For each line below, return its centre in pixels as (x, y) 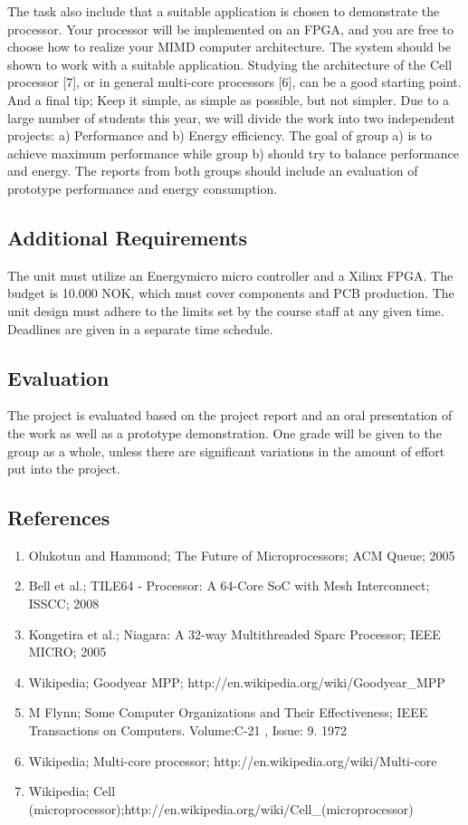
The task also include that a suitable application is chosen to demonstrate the (224, 11)
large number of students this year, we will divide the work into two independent (232, 117)
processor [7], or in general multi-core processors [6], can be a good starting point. (234, 82)
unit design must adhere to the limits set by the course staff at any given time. (226, 310)
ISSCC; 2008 (64, 604)
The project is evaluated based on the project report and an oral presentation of (230, 415)
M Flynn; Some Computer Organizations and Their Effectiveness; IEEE (228, 712)
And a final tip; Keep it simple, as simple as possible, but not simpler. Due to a (229, 99)
